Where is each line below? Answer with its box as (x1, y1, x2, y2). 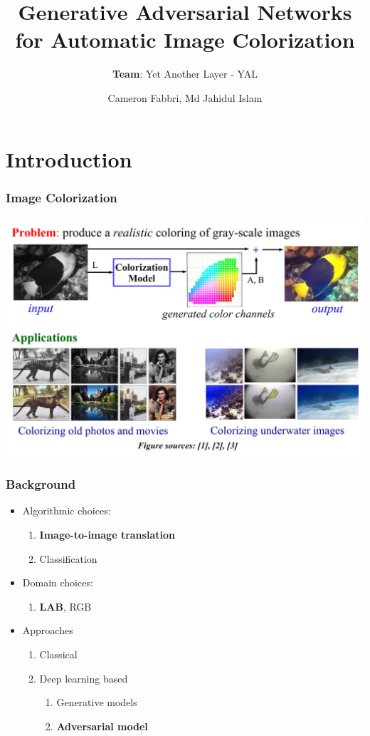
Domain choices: (22, 575, 93, 590)
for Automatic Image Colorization (15, 25, 355, 54)
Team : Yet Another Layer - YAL (112, 66, 258, 81)
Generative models (56, 695, 137, 710)
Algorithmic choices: (22, 503, 111, 518)
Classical (39, 646, 78, 661)
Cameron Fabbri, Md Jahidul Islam (107, 90, 263, 105)
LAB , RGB (39, 598, 92, 613)
